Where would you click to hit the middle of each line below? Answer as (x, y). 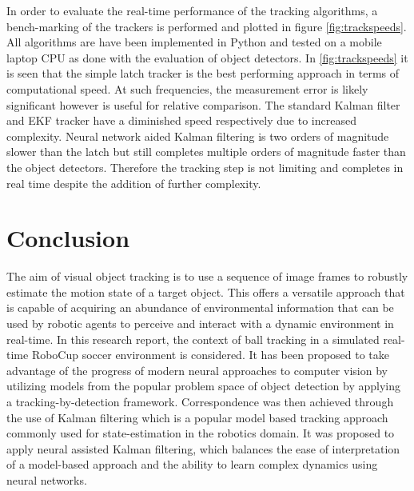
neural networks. (47, 479)
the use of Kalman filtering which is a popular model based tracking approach (197, 417)
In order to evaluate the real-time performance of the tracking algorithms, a (192, 10)
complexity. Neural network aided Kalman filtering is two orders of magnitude (198, 136)
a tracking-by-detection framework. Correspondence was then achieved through (200, 401)
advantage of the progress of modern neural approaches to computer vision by (197, 370)
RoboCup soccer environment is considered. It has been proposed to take (211, 355)
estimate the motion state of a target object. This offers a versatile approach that (206, 291)
